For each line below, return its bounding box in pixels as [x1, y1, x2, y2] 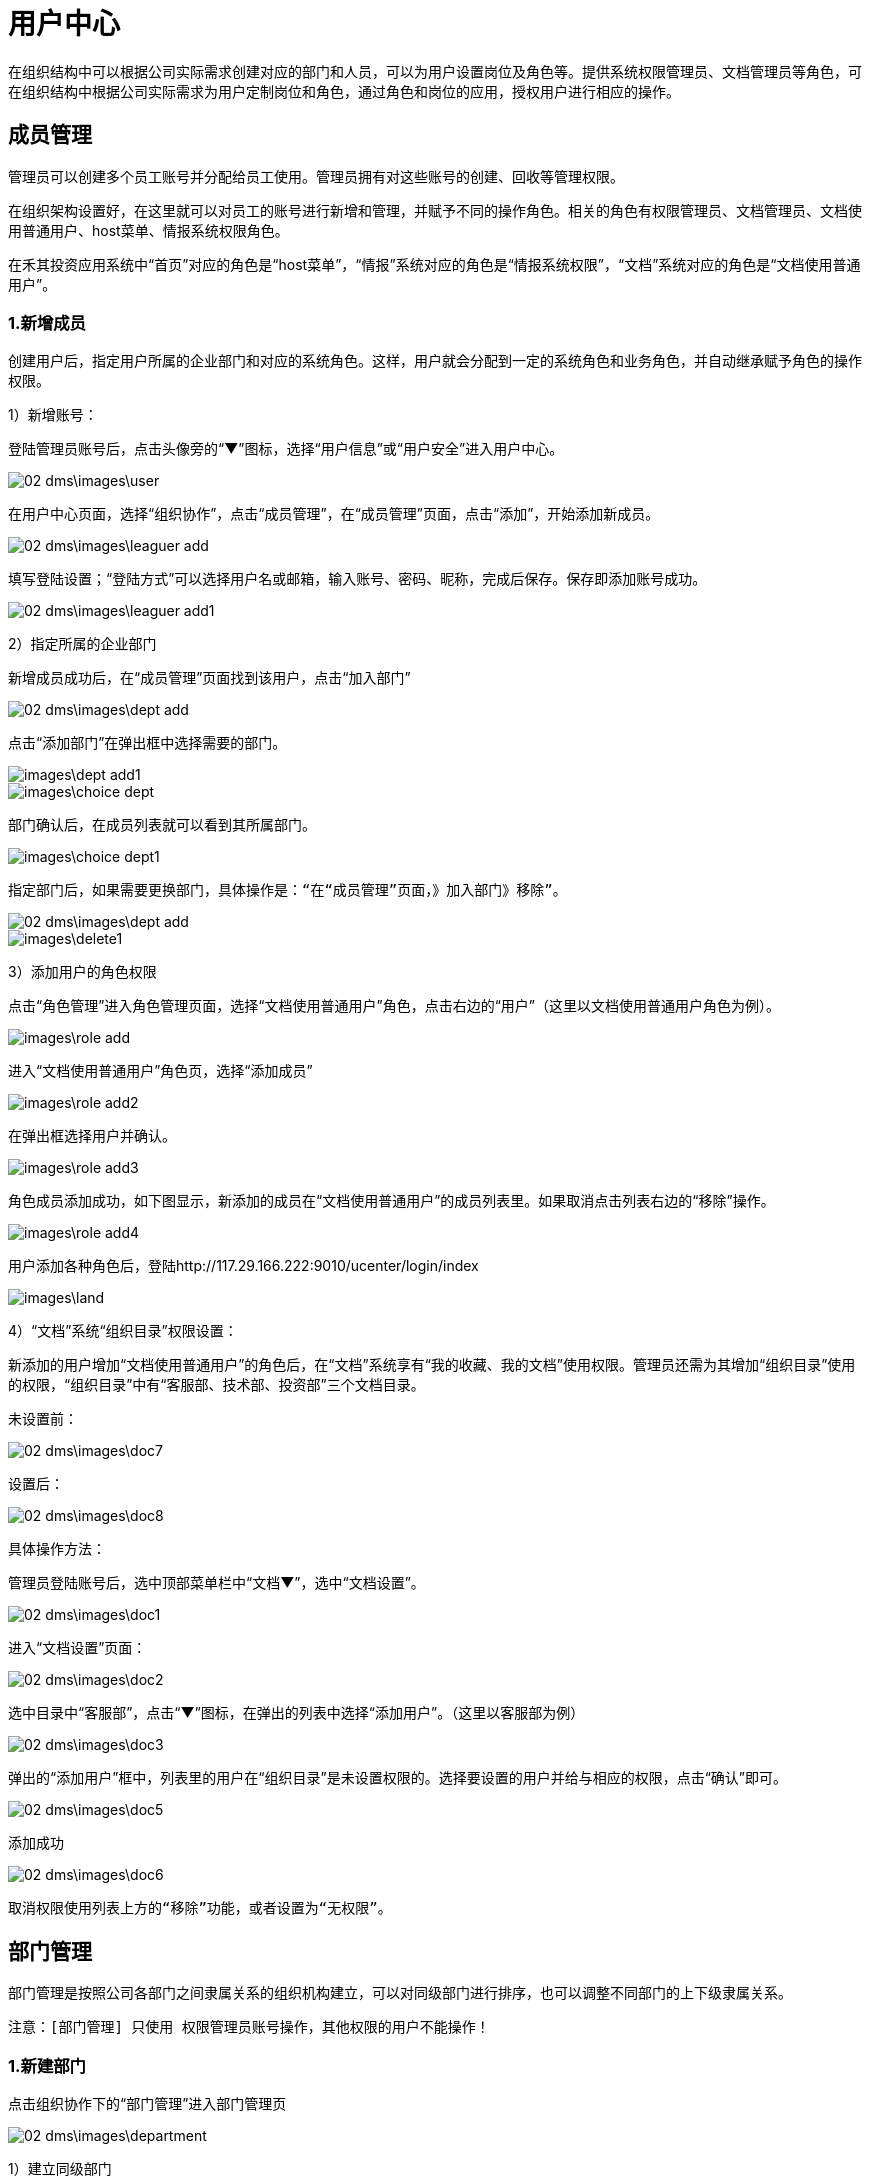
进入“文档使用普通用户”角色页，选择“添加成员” [8, 1062, 313, 1080]
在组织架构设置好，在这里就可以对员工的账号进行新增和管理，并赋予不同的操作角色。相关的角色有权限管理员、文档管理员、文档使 [8, 201, 862, 219]
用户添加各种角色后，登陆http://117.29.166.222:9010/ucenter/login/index [8, 1257, 479, 1275]
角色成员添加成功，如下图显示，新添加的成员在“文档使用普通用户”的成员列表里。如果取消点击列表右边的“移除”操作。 [8, 1192, 775, 1210]
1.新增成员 [8, 312, 86, 333]
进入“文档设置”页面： [8, 1639, 147, 1657]
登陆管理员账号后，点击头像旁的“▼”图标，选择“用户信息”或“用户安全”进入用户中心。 [8, 440, 564, 458]
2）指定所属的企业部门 [8, 635, 157, 653]
